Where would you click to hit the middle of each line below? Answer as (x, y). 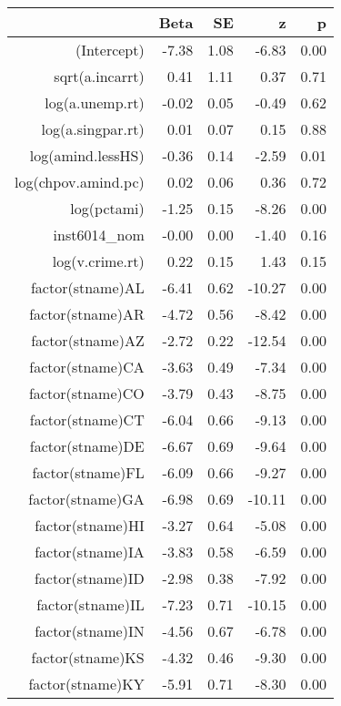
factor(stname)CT (87, 420)
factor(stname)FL (88, 472)
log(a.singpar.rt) (93, 129)
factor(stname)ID (89, 578)
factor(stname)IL (90, 604)
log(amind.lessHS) (87, 155)
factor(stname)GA (86, 499)
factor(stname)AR (87, 314)
